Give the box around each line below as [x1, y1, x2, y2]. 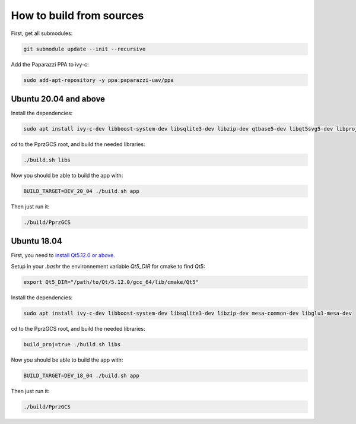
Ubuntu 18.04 [11, 236, 62, 246]
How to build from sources [11, 9, 144, 22]
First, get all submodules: [11, 30, 73, 37]
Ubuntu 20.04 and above [11, 94, 106, 104]
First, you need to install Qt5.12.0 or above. [11, 252, 115, 259]
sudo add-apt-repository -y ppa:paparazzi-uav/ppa [23, 77, 174, 83]
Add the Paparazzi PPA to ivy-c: [11, 61, 89, 68]
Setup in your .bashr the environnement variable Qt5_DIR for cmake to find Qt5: [11, 262, 205, 270]
